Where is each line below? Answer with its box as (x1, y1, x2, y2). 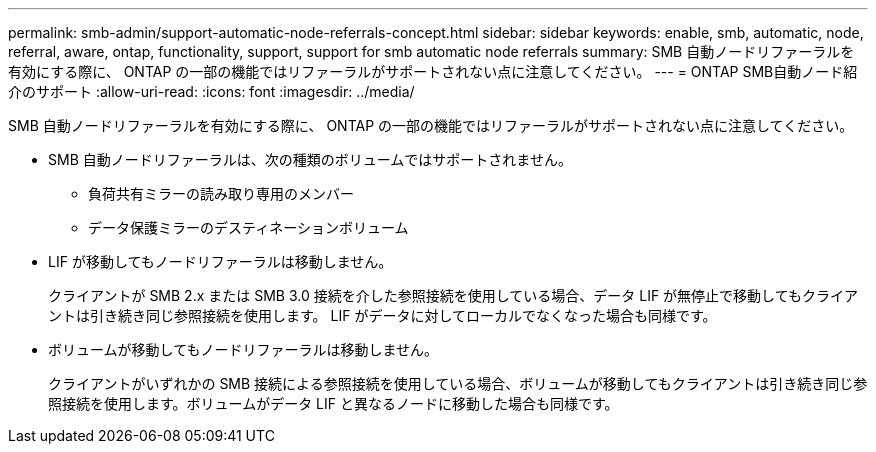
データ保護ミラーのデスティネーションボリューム (88, 219, 409, 236)
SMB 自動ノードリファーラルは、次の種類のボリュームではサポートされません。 (48, 151, 572, 168)
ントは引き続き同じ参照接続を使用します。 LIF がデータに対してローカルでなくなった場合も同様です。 (48, 307, 717, 324)
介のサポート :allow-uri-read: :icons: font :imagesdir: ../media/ (8, 83, 415, 100)
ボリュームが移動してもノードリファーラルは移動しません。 (48, 341, 439, 358)
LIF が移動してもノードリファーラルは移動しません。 (48, 253, 393, 270)
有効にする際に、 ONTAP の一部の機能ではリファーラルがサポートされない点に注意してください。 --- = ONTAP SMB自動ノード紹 (8, 63, 858, 80)
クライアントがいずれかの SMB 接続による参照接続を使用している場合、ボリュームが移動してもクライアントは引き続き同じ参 (48, 375, 868, 392)
